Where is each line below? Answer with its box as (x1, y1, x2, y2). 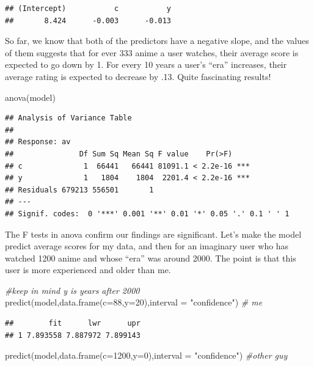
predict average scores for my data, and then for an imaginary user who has (5, 240, 289, 252)
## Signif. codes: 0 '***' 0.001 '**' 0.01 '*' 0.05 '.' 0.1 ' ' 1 (5, 209, 290, 218)
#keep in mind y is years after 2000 (5, 284, 140, 296)
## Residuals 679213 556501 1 (5, 185, 154, 194)
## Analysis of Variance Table (5, 114, 132, 123)
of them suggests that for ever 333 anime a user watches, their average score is (5, 46, 299, 59)
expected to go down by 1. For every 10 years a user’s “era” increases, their (5, 58, 287, 71)
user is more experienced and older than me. (5, 263, 171, 276)
